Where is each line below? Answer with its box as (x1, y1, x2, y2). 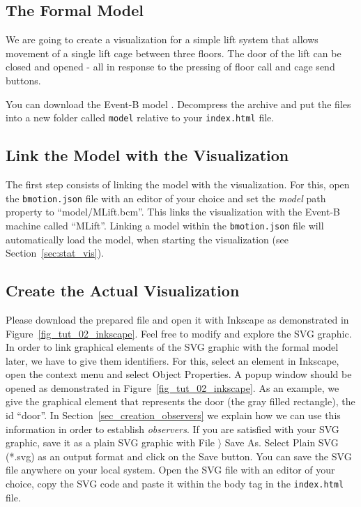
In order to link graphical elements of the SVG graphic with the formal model (6, 340, 339, 354)
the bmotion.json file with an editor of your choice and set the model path (6, 190, 326, 205)
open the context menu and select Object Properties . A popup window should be (6, 367, 352, 381)
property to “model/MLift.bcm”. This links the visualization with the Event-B (6, 204, 341, 219)
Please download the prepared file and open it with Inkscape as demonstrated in (6, 312, 349, 326)
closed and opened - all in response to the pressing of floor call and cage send (6, 59, 335, 74)
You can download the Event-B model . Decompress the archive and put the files (6, 96, 351, 111)
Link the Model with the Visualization (6, 144, 289, 166)
